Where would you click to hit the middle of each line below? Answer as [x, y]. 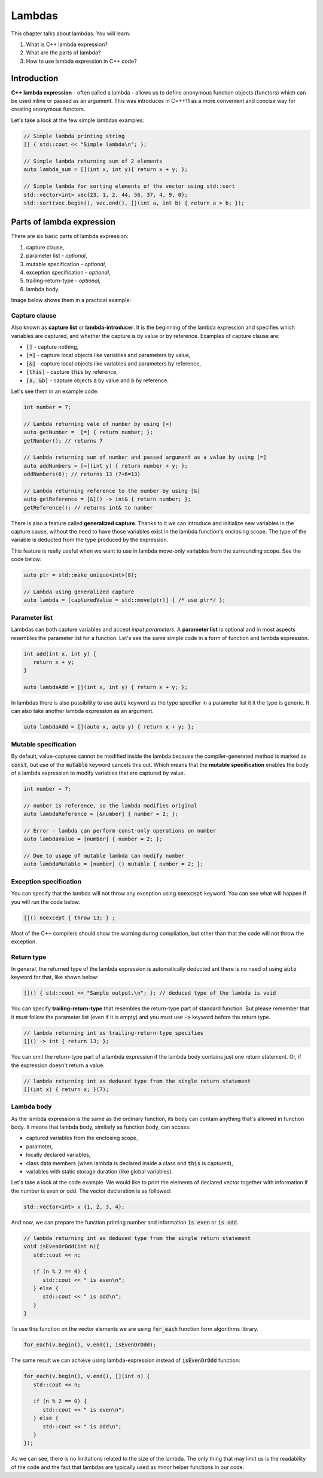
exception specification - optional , [68, 272]
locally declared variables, [58, 1155]
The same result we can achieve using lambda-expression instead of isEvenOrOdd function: [126, 1360]
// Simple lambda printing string [74, 136]
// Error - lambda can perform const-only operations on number [120, 831]
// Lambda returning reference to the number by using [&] [112, 491]
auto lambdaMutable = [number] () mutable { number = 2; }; [114, 864]
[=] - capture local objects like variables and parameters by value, [108, 355]
